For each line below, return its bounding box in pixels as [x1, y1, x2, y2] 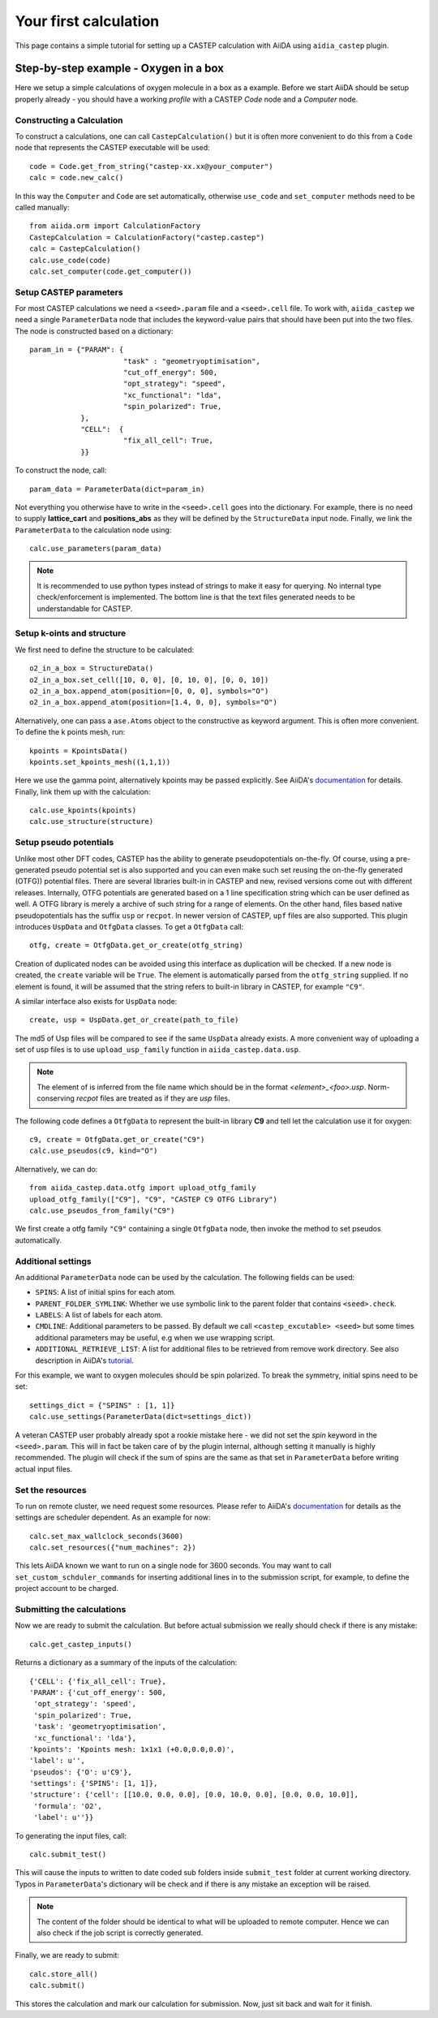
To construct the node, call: [15, 465, 107, 475]
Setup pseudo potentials [15, 837, 114, 848]
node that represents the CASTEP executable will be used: [15, 143, 210, 153]
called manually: [15, 202, 70, 212]
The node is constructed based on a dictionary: [15, 326, 174, 336]
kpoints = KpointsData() [29, 746, 128, 755]
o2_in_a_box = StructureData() [29, 664, 154, 673]
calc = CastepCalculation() [29, 244, 141, 253]
